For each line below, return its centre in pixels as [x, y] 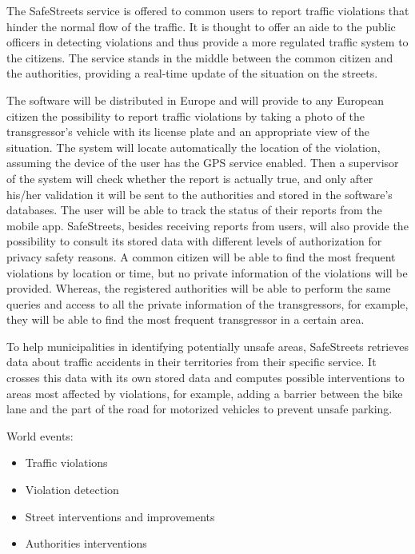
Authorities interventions [86, 543]
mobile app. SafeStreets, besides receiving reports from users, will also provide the [207, 225]
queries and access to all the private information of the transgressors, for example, [207, 303]
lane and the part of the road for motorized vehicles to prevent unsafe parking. [200, 409]
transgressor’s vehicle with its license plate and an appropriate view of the [188, 132]
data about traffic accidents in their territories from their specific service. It [192, 362]
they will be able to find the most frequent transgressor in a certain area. [186, 319]
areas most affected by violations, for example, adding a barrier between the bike [205, 393]
